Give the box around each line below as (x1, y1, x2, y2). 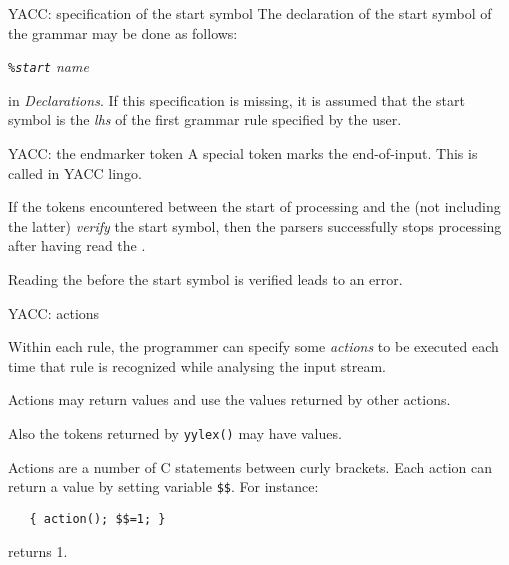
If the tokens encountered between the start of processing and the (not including (8, 196, 501, 217)
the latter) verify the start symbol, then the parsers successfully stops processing (8, 215, 502, 236)
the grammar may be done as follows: (8, 22, 238, 43)
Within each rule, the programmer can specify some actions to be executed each (8, 336, 499, 357)
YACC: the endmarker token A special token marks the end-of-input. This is (8, 143, 478, 164)
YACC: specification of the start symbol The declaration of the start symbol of (8, 3, 492, 23)
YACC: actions (8, 302, 100, 323)
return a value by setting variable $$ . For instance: (8, 476, 319, 497)
